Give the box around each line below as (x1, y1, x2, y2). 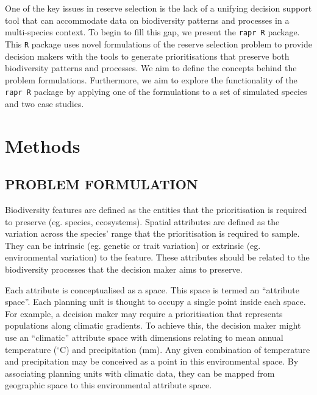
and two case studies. (5, 97, 84, 110)
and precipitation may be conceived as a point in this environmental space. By (5, 355, 299, 368)
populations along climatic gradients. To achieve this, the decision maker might (5, 319, 301, 332)
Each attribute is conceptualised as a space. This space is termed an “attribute (5, 283, 300, 296)
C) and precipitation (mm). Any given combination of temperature (60, 343, 310, 355)
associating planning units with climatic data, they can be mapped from (5, 366, 275, 379)
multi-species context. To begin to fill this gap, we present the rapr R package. (5, 26, 300, 38)
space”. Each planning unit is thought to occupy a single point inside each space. (5, 295, 306, 308)
